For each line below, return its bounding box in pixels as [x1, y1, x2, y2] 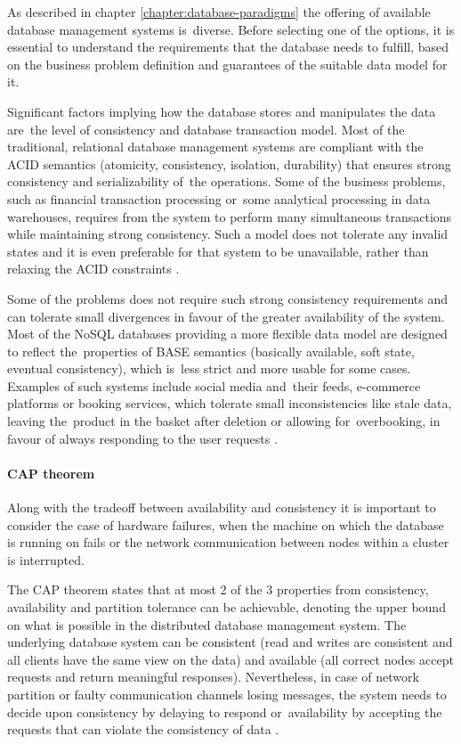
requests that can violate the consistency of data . [7, 720, 279, 739]
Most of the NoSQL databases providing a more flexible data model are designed [7, 324, 448, 343]
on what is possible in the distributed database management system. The [7, 615, 407, 634]
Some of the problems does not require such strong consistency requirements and [7, 289, 449, 307]
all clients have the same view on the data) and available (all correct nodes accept [7, 650, 454, 668]
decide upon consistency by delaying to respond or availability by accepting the [7, 702, 442, 721]
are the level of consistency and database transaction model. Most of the [7, 119, 405, 138]
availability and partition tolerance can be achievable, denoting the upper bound [7, 598, 446, 617]
